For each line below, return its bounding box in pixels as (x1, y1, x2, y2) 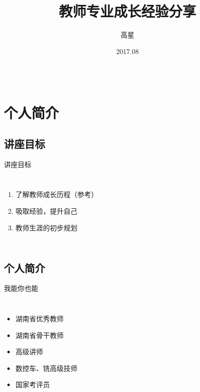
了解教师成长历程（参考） (15, 189, 98, 199)
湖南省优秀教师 (15, 313, 64, 324)
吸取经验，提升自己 (15, 206, 77, 216)
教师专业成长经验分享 (58, 1, 196, 21)
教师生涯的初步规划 (15, 222, 77, 232)
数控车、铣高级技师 (15, 363, 77, 373)
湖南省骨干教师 (15, 330, 64, 340)
